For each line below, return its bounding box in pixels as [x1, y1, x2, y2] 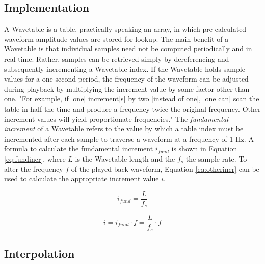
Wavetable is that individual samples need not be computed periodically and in [4, 43, 252, 54]
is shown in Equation [171, 143, 237, 154]
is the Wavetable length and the [75, 153, 175, 164]
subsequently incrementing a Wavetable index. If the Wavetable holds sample [4, 63, 245, 74]
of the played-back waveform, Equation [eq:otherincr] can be [71, 163, 259, 174]
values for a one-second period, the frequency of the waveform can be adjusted [4, 73, 249, 84]
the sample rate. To [185, 153, 247, 164]
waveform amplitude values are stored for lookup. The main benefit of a [4, 33, 229, 44]
